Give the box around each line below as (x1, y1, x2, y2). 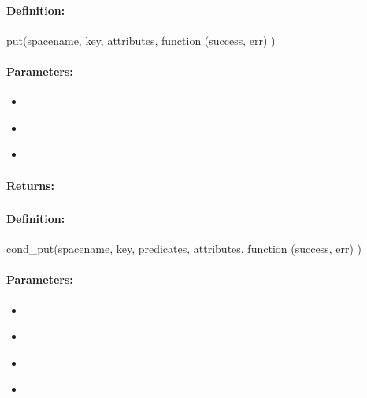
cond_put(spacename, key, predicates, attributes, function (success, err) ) (6, 240, 361, 257)
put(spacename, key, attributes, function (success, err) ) (6, 32, 276, 48)
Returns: (6, 177, 55, 193)
